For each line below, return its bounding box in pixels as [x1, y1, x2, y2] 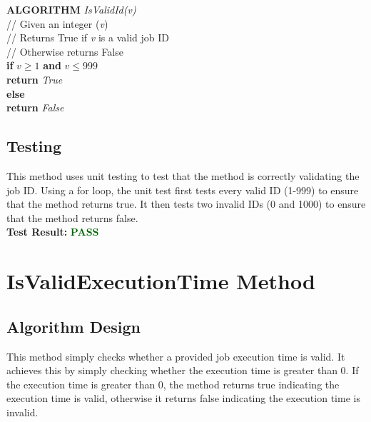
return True [6, 71, 63, 86]
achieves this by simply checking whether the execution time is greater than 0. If [6, 363, 359, 378]
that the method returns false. [6, 210, 138, 225]
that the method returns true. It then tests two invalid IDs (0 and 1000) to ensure [6, 196, 366, 211]
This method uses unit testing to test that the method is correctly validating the [6, 168, 360, 183]
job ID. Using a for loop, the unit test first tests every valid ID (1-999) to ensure [6, 182, 359, 197]
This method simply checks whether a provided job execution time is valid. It [6, 348, 345, 363]
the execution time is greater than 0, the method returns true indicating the [6, 376, 340, 391]
